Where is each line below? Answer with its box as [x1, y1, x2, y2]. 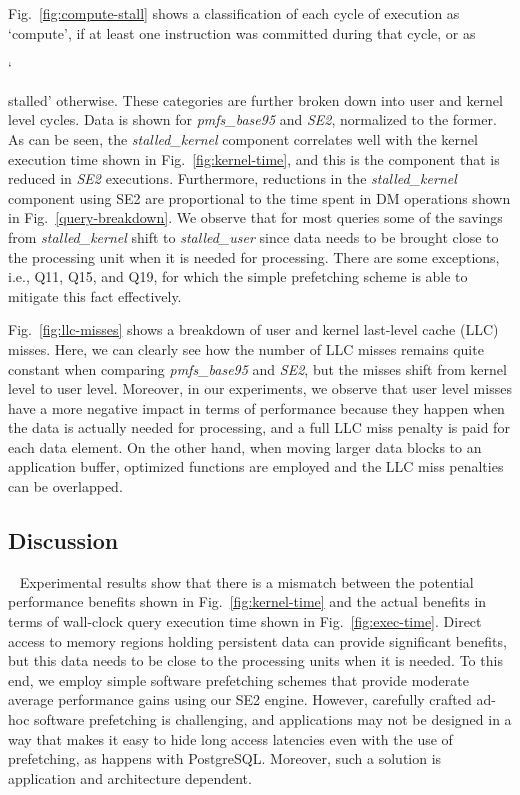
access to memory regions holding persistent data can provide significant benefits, [8, 630, 507, 651]
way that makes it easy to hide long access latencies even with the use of [8, 728, 453, 749]
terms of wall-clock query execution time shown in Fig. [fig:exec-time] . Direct [8, 611, 482, 632]
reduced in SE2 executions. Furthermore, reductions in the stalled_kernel [8, 168, 457, 189]
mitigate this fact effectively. [8, 285, 182, 306]
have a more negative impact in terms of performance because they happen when [8, 397, 505, 418]
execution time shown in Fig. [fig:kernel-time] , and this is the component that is [8, 148, 500, 169]
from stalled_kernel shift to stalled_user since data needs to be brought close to [8, 226, 499, 247]
